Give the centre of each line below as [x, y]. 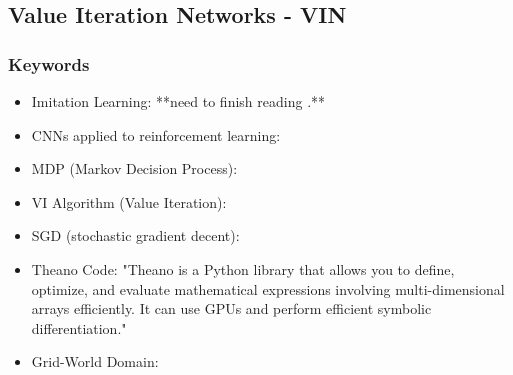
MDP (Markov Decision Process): [134, 168]
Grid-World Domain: [95, 361]
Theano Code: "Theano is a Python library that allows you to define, [243, 268]
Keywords [49, 63]
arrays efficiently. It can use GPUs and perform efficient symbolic [231, 308]
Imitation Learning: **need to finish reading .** [178, 101]
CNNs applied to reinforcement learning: [156, 134]
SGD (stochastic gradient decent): [135, 235]
